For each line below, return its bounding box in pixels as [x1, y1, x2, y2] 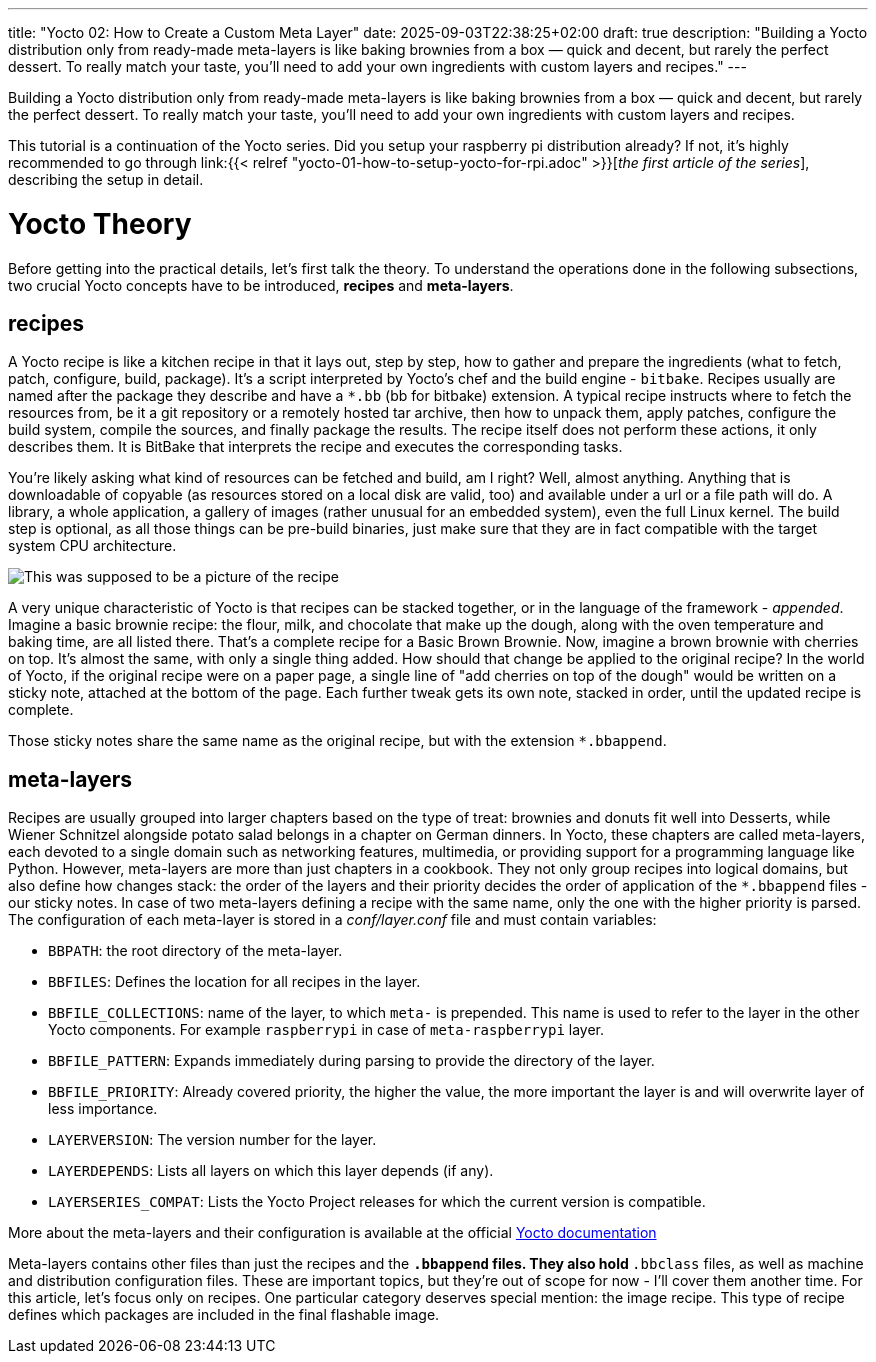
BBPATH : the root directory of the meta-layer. [48, 942, 343, 960]
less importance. [48, 1100, 158, 1118]
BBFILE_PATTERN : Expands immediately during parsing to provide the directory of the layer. [48, 1052, 655, 1070]
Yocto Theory [8, 206, 192, 241]
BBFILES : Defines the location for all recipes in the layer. [48, 973, 421, 991]
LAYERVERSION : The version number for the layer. [48, 1131, 377, 1149]
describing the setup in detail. [8, 171, 204, 188]
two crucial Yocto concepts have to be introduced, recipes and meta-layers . [8, 276, 514, 294]
